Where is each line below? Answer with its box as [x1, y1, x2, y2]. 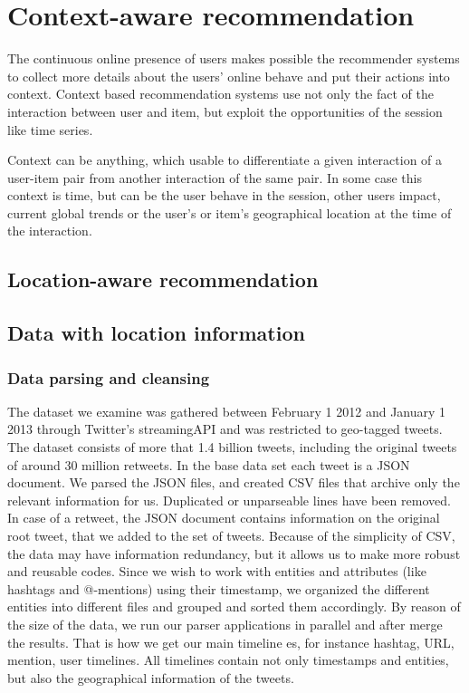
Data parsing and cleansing [7, 366, 210, 389]
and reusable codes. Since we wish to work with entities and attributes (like [7, 562, 426, 581]
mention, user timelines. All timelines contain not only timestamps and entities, [7, 650, 449, 669]
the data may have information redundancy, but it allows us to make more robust [7, 544, 461, 563]
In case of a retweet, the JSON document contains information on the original [7, 508, 440, 527]
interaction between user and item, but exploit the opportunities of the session [7, 101, 443, 120]
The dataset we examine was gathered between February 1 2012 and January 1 [7, 401, 446, 420]
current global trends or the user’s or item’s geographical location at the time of [7, 203, 452, 222]
